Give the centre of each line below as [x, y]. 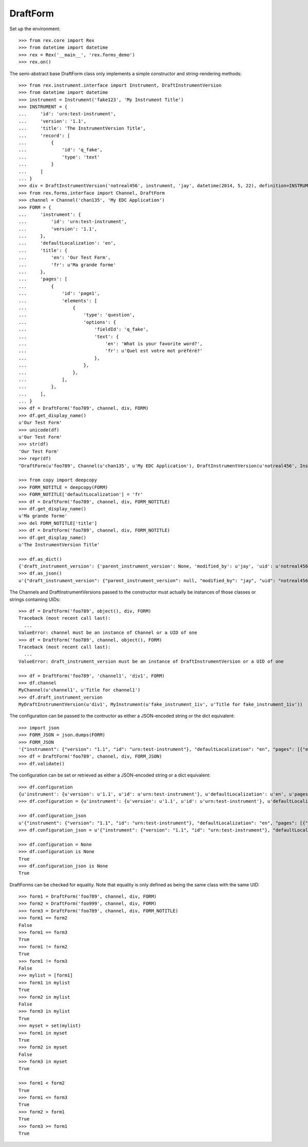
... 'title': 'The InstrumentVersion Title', [82, 128]
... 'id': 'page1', [59, 293]
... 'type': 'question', [77, 315]
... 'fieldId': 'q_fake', [84, 329]
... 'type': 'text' [59, 157]
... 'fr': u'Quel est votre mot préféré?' [111, 351]
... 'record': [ [44, 135]
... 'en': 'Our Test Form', [65, 258]
